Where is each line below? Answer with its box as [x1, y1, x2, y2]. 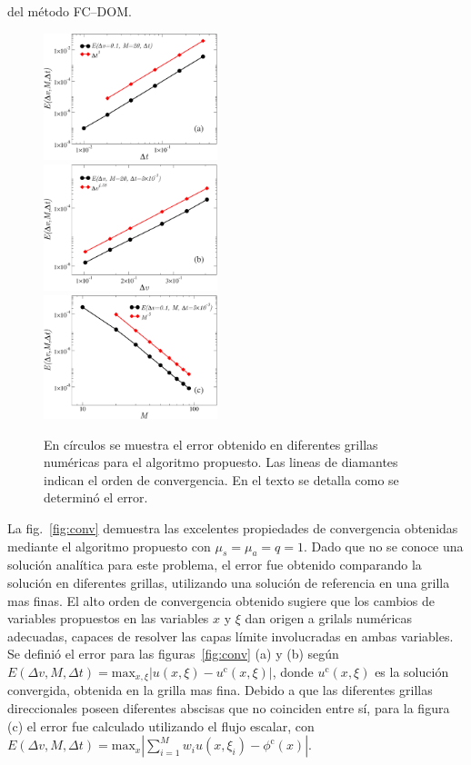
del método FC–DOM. [7, 2, 132, 20]
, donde [272, 661, 314, 681]
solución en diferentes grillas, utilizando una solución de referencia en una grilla [7, 573, 450, 592]
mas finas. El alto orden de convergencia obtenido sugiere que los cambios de [7, 591, 436, 610]
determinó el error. [44, 488, 148, 507]
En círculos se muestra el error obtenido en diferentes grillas [44, 434, 378, 453]
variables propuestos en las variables [7, 609, 209, 628]
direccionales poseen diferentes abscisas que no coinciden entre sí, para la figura [7, 699, 450, 718]
